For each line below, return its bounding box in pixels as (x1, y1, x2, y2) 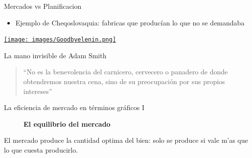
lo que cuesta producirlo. (4, 145, 78, 155)
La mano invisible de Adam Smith (4, 50, 107, 60)
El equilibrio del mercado (23, 118, 111, 129)
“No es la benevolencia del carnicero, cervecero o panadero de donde (23, 67, 228, 77)
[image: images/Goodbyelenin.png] (4, 36, 116, 44)
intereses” (23, 86, 52, 96)
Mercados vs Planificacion (4, 1, 82, 11)
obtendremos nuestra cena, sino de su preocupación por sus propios (23, 76, 225, 87)
